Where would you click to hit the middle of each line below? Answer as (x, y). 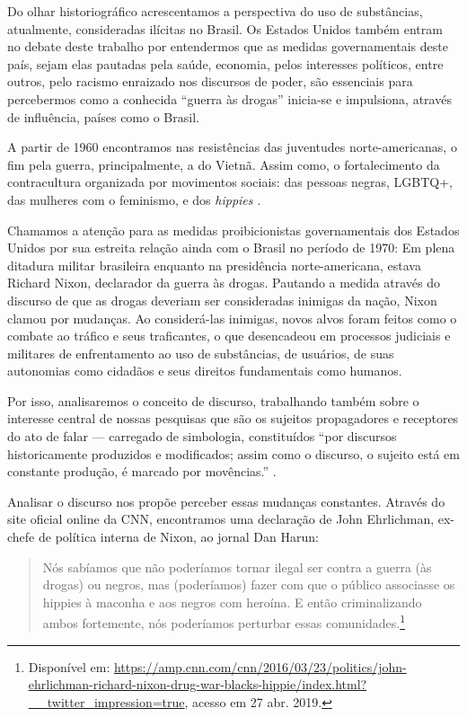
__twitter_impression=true (106, 701)
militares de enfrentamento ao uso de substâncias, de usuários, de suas (201, 353)
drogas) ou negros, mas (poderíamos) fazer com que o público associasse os (249, 584)
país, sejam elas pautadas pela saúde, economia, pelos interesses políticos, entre (225, 63)
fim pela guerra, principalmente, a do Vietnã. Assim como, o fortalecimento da (224, 164)
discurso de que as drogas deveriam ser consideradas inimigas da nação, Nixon (222, 300)
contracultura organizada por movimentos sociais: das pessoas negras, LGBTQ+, (230, 182)
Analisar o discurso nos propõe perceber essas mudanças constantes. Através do (226, 501)
